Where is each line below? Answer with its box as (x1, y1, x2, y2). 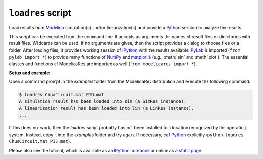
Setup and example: (9, 70, 51, 76)
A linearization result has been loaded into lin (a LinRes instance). (19, 105, 194, 111)
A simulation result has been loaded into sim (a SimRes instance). (19, 99, 187, 104)
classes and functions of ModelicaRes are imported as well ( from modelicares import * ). (9, 61, 197, 67)
